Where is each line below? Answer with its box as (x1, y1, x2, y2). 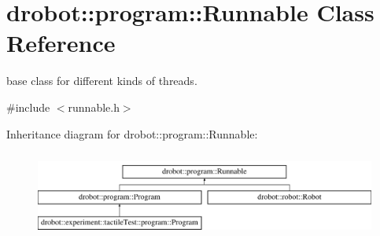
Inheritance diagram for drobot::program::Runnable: (6, 125, 258, 142)
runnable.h (68, 98, 120, 115)
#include (6, 98, 50, 115)
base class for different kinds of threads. (6, 72, 197, 89)
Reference (6, 27, 116, 59)
